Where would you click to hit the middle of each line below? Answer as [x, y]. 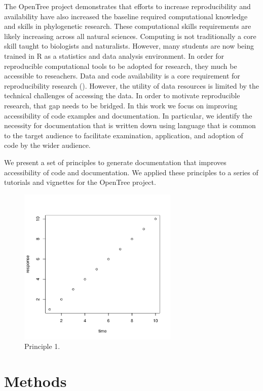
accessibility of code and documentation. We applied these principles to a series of [131, 172]
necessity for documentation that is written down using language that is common [130, 125]
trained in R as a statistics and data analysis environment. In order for [114, 55]
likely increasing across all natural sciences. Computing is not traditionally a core [130, 36]
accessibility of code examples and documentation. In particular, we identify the [128, 115]
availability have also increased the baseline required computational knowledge [126, 16]
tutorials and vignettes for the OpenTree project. [80, 182]
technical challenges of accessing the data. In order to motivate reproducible [122, 95]
